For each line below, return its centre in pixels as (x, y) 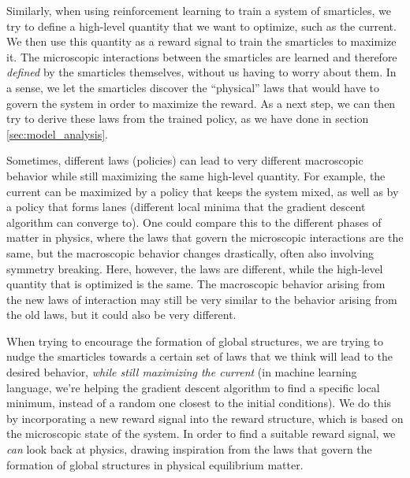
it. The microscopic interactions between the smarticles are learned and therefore (202, 56)
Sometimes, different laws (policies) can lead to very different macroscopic (185, 160)
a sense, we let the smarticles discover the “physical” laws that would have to (193, 87)
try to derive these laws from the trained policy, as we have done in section (188, 119)
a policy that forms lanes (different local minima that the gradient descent (186, 207)
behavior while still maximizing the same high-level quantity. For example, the (196, 175)
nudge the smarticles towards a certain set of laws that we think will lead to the (200, 356)
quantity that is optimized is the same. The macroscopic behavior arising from (196, 284)
